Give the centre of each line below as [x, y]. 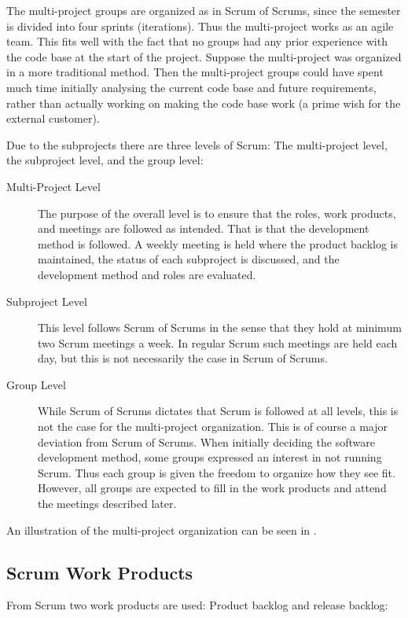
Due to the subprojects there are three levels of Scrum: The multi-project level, [197, 144]
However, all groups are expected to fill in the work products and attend [212, 488]
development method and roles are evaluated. [147, 274]
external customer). [53, 118]
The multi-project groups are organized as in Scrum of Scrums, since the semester [204, 10]
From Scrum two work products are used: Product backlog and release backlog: [197, 605]
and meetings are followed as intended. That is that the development [204, 228]
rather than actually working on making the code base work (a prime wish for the [204, 103]
